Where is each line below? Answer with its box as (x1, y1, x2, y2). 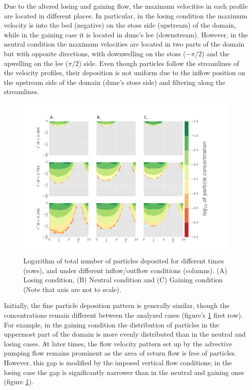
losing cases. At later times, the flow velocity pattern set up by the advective (4, 338, 233, 348)
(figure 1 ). (4, 376, 34, 387)
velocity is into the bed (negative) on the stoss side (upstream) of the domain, (4, 20, 236, 30)
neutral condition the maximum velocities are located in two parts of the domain (4, 39, 245, 49)
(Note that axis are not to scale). (23, 284, 121, 294)
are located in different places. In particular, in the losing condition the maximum (4, 10, 248, 20)
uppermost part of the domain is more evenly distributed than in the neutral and (4, 329, 246, 339)
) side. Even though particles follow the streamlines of (79, 58, 239, 68)
